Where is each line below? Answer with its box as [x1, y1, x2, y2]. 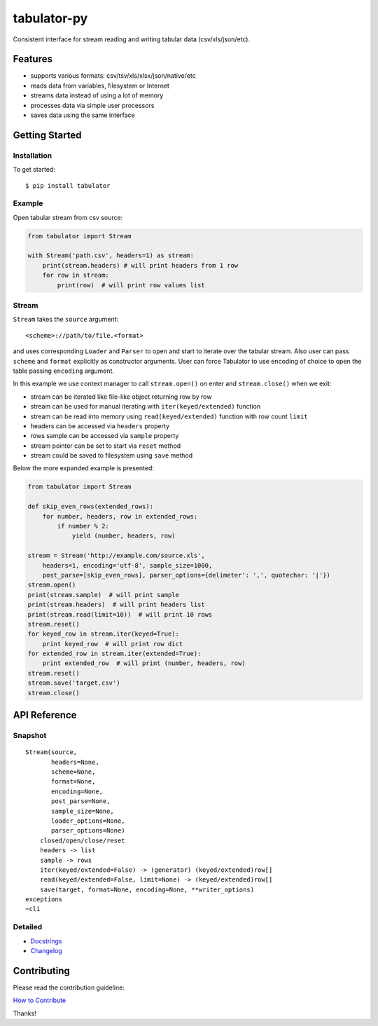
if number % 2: [57, 522, 110, 530]
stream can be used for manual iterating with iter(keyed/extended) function [30, 402, 261, 411]
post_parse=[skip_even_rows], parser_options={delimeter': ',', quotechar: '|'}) [42, 571, 330, 579]
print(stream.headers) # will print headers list [27, 601, 206, 609]
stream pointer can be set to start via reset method [30, 442, 181, 450]
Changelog [30, 946, 62, 955]
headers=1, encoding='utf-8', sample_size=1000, [42, 561, 213, 569]
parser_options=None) [51, 827, 125, 835]
